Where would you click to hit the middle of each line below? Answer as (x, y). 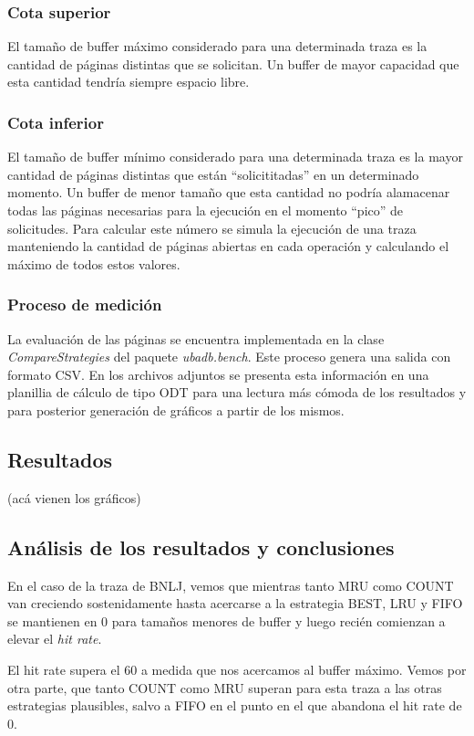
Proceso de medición (85, 305)
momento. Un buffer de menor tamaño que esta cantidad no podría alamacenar (229, 192)
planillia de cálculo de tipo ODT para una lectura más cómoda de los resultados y (237, 392)
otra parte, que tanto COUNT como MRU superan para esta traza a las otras (225, 687)
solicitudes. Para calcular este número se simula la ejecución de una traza (212, 228)
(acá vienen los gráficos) (74, 497)
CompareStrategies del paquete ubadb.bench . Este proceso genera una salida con (229, 357)
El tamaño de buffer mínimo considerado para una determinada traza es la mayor (235, 157)
